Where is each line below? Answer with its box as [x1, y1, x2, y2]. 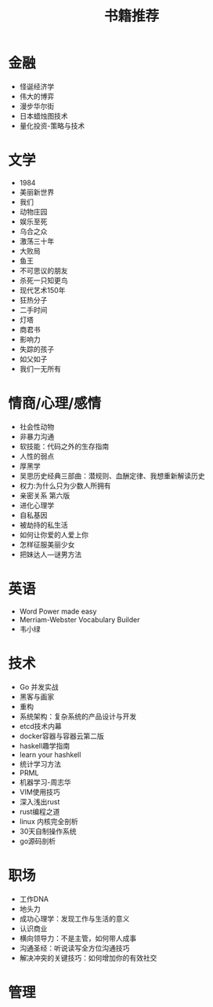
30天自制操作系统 [19, 826, 77, 836]
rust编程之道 [19, 807, 60, 816]
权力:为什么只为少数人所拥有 [19, 481, 111, 490]
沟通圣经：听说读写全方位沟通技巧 [19, 943, 130, 953]
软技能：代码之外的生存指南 [19, 441, 110, 451]
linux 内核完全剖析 [19, 816, 78, 826]
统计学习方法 [19, 759, 61, 768]
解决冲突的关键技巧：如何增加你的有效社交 [19, 953, 157, 962]
